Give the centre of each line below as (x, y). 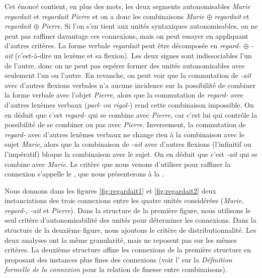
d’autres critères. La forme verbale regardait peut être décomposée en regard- (123, 45)
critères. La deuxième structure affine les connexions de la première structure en (128, 250)
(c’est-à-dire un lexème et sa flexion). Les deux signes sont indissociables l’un (133, 55)
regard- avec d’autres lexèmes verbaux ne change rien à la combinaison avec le (124, 134)
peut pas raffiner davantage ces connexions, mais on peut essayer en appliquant (126, 35)
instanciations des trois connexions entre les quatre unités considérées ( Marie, (124, 200)
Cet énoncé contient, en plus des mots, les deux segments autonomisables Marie (127, 6)
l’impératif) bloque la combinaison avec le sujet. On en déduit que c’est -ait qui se (131, 154)
